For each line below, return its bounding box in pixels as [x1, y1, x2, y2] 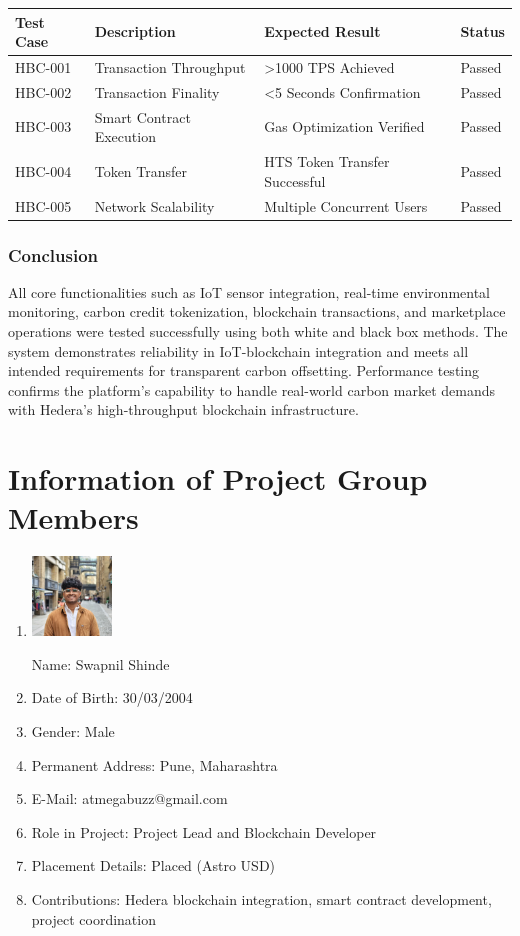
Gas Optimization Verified [264, 116, 425, 137]
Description [94, 21, 176, 42]
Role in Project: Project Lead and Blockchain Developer [31, 821, 377, 842]
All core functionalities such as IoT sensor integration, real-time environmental [8, 281, 491, 302]
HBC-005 [15, 195, 72, 216]
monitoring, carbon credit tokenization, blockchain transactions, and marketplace [8, 301, 506, 322]
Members [8, 497, 139, 538]
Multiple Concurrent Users [264, 195, 428, 216]
